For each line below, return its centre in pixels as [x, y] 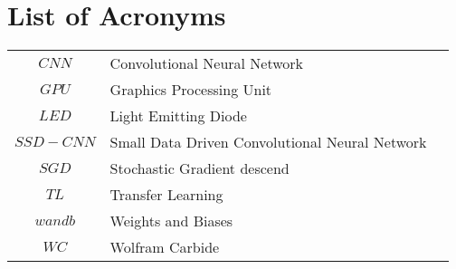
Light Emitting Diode [178, 116]
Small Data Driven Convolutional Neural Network [268, 142]
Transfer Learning [166, 195]
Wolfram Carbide [165, 247]
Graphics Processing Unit [191, 90]
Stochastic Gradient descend [199, 168]
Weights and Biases [171, 221]
